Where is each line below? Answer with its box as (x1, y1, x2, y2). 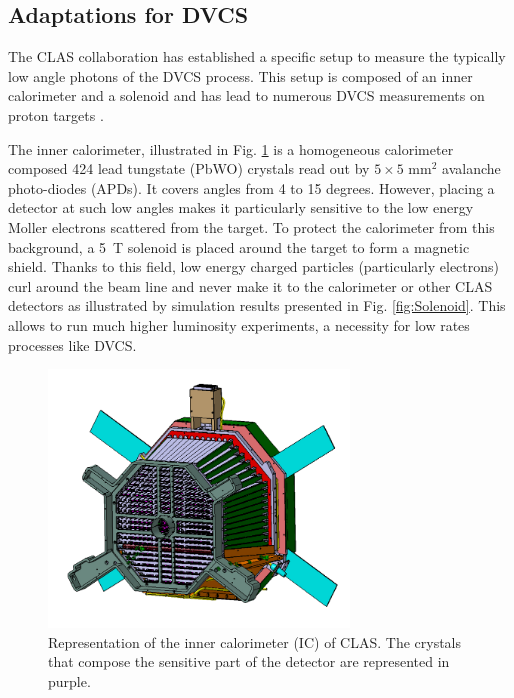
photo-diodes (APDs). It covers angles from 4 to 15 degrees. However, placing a (8, 177, 495, 198)
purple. (48, 670, 91, 691)
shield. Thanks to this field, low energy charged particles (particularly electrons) (8, 256, 500, 277)
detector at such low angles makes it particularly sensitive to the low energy (8, 197, 474, 218)
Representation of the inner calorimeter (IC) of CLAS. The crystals (48, 631, 462, 652)
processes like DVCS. (8, 334, 137, 355)
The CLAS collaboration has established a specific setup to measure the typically (8, 46, 506, 67)
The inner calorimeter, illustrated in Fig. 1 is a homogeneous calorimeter (8, 138, 454, 159)
